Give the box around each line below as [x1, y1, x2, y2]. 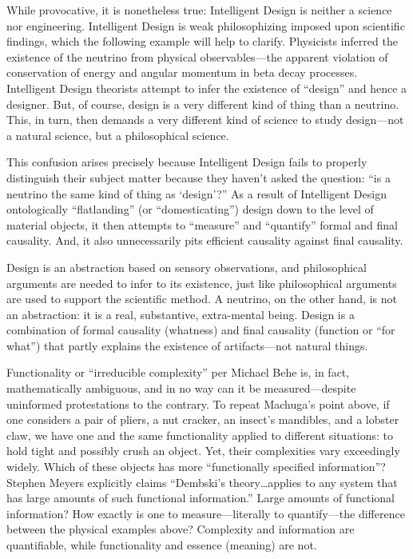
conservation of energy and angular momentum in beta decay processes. [6, 64, 358, 81]
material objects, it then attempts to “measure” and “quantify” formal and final [6, 216, 398, 233]
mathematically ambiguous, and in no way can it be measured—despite [6, 380, 356, 397]
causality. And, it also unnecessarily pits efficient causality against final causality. [6, 232, 403, 249]
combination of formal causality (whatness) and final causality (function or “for [6, 321, 395, 338]
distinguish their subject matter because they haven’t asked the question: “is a [6, 169, 391, 186]
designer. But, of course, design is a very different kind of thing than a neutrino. [6, 95, 399, 112]
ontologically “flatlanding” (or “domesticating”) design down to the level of [6, 201, 374, 218]
